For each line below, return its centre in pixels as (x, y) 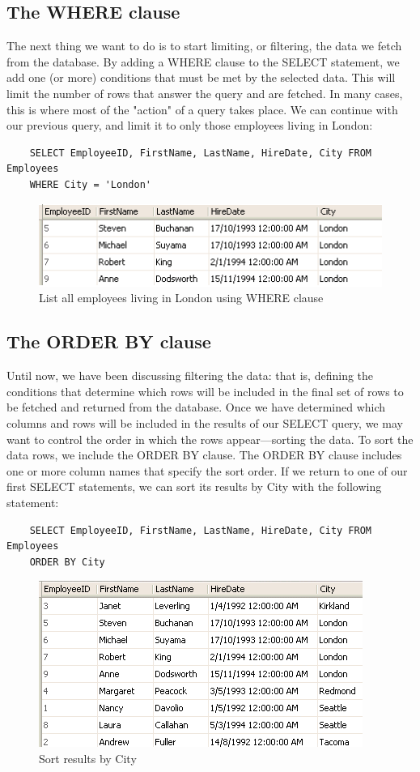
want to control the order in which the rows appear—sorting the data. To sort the (210, 439)
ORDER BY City (67, 562)
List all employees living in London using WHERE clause (181, 298)
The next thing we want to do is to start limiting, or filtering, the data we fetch (204, 46)
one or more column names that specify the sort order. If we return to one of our (207, 470)
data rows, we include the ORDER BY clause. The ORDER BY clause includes (204, 455)
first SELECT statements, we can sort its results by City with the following (194, 486)
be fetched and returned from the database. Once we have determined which (196, 407)
